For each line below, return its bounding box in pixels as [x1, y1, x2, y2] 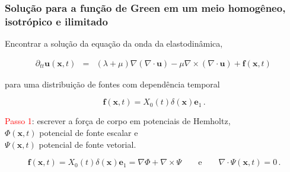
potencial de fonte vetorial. [39, 138, 136, 150]
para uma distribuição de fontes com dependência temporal [5, 77, 220, 90]
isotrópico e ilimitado [5, 14, 108, 28]
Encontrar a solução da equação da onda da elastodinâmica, [5, 37, 223, 50]
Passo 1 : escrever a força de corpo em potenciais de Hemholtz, [5, 115, 231, 127]
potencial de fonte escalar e [39, 126, 138, 138]
